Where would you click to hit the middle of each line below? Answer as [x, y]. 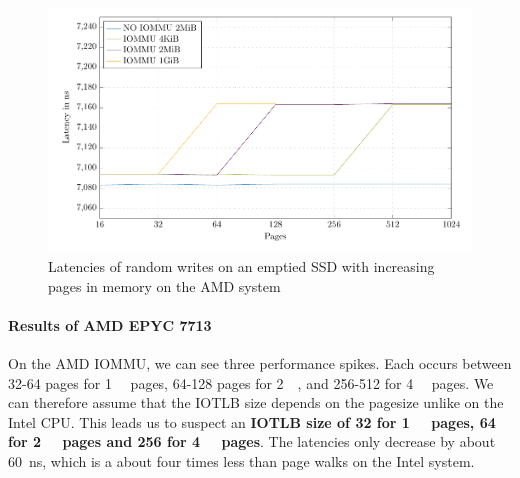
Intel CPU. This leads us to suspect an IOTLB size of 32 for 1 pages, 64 [252, 421]
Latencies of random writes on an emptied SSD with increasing [241, 266]
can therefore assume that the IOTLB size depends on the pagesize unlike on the [256, 402]
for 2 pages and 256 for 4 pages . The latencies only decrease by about [252, 441]
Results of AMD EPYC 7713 [110, 324]
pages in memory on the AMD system [164, 285]
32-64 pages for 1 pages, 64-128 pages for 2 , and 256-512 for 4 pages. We [251, 382]
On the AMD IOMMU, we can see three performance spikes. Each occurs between [260, 363]
